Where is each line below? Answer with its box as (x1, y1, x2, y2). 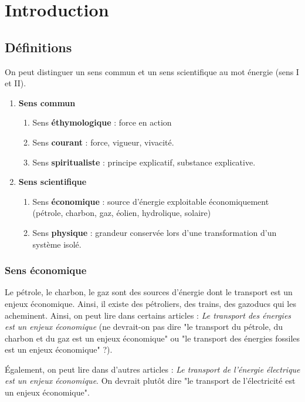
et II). (5, 77, 26, 89)
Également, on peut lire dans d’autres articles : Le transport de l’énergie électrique (5, 363, 300, 375)
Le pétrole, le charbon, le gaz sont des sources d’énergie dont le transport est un (5, 286, 293, 298)
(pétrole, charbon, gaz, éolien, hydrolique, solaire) (32, 207, 211, 219)
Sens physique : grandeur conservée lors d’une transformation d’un (32, 226, 277, 238)
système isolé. (32, 238, 82, 250)
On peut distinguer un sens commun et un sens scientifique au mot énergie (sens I (5, 65, 299, 77)
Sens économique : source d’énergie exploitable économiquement (32, 195, 269, 207)
